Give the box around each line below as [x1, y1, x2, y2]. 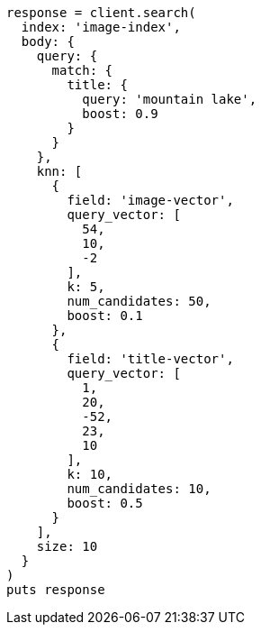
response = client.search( [6, 5, 196, 20]
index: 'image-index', [21, 20, 181, 34]
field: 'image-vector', [67, 193, 234, 207]
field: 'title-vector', [67, 352, 234, 366]
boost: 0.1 [67, 308, 143, 323]
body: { [21, 34, 75, 49]
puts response [6, 582, 105, 597]
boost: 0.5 [67, 496, 143, 510]
